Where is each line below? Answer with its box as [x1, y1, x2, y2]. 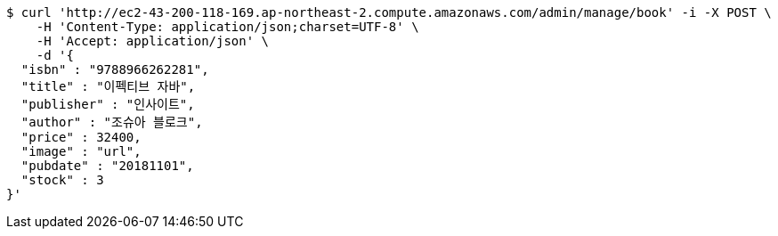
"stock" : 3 [20, 173, 104, 187]
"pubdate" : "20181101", [20, 159, 194, 173]
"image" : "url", [20, 144, 142, 159]
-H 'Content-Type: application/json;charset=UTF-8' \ [36, 20, 419, 34]
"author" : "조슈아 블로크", [20, 115, 203, 129]
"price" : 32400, [20, 130, 142, 144]
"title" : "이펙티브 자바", [20, 79, 196, 94]
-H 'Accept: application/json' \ [36, 34, 270, 48]
